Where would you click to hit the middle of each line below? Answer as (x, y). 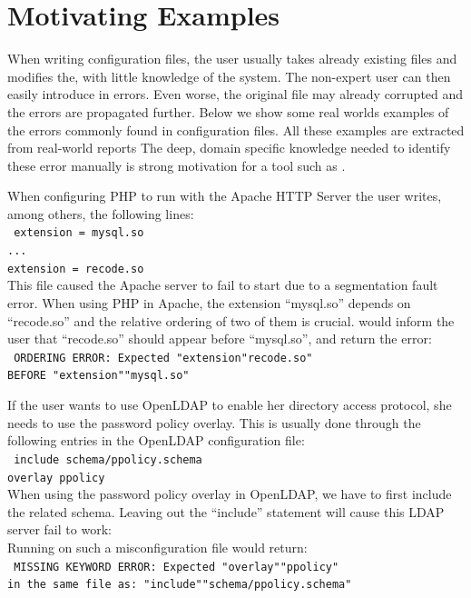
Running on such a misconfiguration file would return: (157, 547)
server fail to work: (59, 529)
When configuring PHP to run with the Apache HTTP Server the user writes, (225, 196)
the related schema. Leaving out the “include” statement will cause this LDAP (226, 511)
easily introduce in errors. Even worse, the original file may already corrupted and (235, 94)
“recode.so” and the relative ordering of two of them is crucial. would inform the (231, 320)
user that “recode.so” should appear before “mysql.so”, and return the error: (220, 339)
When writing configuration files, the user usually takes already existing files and (232, 59)
